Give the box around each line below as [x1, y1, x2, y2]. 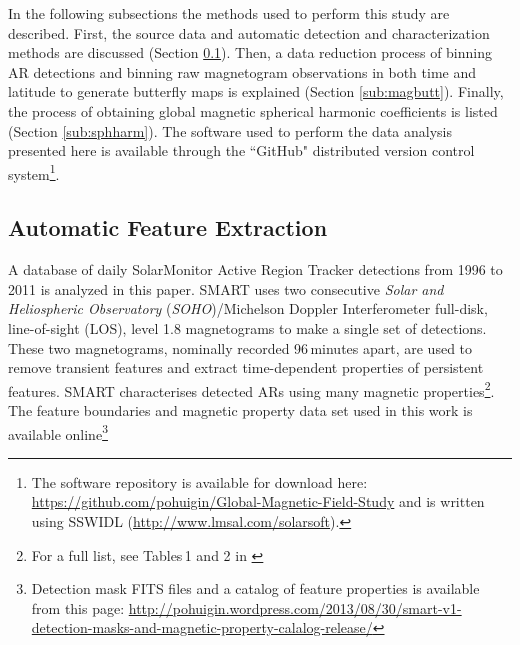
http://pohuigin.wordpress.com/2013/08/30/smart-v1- [128, 597, 462, 618]
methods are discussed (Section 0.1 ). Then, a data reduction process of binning [8, 42, 493, 63]
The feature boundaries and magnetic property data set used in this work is [8, 400, 473, 421]
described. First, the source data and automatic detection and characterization [8, 22, 490, 43]
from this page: [31, 597, 125, 618]
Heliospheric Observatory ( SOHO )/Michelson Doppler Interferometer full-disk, [8, 298, 488, 319]
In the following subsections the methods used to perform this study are [8, 3, 450, 23]
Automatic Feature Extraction [8, 212, 328, 243]
